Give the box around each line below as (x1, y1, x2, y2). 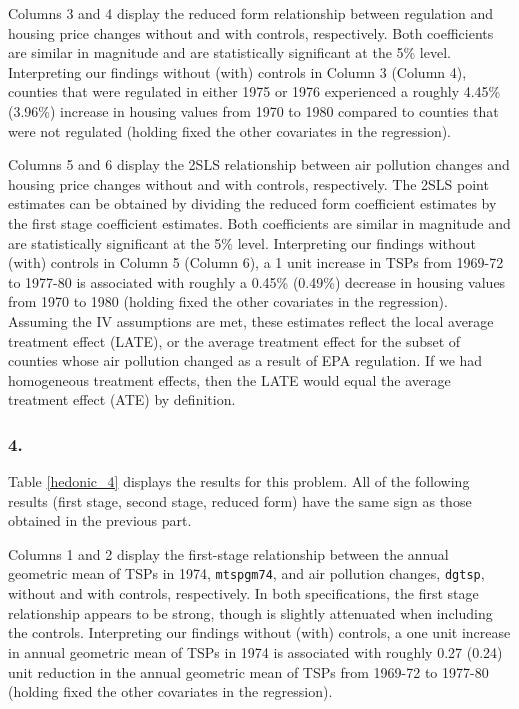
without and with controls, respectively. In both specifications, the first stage (8, 583, 479, 604)
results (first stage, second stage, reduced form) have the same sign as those (8, 490, 472, 511)
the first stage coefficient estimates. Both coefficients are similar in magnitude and (8, 212, 511, 233)
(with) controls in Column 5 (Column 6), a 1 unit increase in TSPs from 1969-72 (8, 252, 504, 273)
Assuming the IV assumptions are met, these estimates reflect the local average (8, 310, 494, 331)
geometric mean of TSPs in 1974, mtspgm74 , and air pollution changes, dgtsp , (8, 563, 485, 584)
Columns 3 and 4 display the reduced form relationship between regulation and (8, 3, 493, 23)
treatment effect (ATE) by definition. (8, 389, 236, 410)
